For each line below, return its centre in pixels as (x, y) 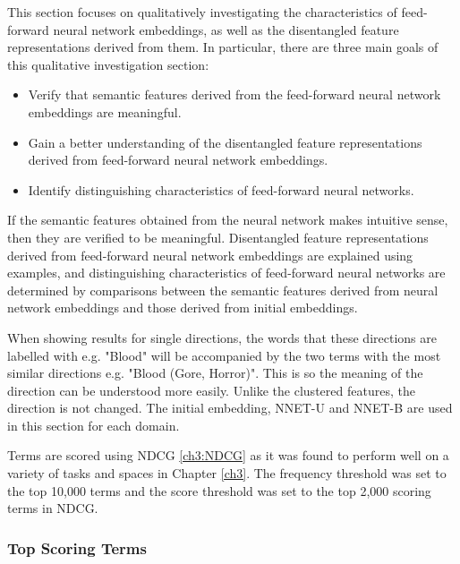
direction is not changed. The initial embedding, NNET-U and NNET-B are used (230, 408)
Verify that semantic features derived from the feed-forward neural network (234, 94)
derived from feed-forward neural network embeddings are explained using (210, 255)
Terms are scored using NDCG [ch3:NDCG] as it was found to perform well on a (228, 455)
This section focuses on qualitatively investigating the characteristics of (202, 12)
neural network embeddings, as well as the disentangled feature (226, 29)
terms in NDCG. (53, 508)
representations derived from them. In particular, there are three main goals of (223, 47)
